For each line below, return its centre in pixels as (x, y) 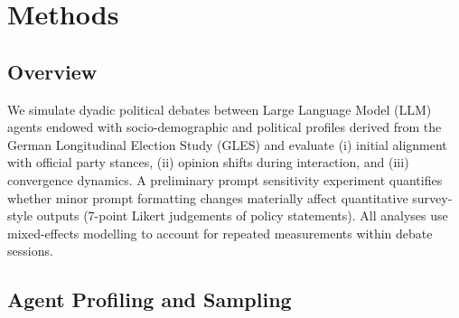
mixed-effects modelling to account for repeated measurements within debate (220, 233)
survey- (432, 197)
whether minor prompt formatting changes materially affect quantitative (208, 197)
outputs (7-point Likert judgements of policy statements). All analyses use (242, 215)
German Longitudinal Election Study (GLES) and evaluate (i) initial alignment (227, 144)
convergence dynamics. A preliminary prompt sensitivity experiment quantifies (225, 179)
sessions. (30, 251)
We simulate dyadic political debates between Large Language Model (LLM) (220, 109)
